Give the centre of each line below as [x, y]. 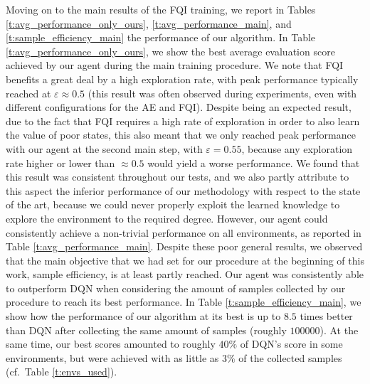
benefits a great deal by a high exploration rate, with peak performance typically [182, 79]
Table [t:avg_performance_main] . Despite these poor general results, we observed [184, 246]
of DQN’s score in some [291, 344]
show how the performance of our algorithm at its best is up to [143, 316]
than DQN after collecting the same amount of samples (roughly [146, 330]
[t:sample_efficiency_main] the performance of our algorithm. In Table [161, 37]
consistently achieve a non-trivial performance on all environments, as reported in [184, 232]
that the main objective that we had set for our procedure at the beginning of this [185, 260]
